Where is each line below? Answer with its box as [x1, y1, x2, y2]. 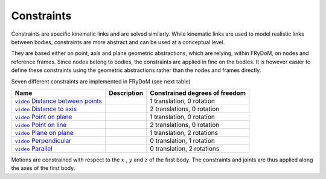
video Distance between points [14, 97, 103, 105]
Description [109, 88, 144, 97]
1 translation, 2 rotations [150, 128, 219, 137]
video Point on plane [14, 112, 72, 121]
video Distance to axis [14, 105, 77, 113]
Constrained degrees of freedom [150, 88, 246, 97]
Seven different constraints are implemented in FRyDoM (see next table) [11, 77, 191, 85]
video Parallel [14, 144, 53, 152]
